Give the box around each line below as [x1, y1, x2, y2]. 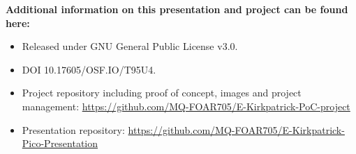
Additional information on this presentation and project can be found [6, 2, 348, 16]
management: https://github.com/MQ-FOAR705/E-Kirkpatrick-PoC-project [22, 99, 350, 113]
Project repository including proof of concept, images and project [22, 85, 302, 100]
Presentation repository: [22, 122, 125, 137]
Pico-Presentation [22, 136, 98, 151]
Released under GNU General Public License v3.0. [22, 39, 238, 53]
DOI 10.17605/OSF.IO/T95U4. [22, 62, 156, 76]
